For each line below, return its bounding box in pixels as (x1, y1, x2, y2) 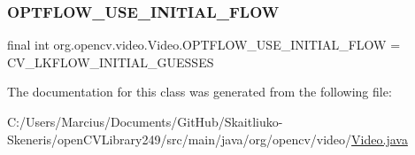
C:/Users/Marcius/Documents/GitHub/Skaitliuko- (7, 112, 283, 130)
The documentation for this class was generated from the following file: (7, 82, 392, 101)
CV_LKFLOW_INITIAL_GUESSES (7, 52, 214, 71)
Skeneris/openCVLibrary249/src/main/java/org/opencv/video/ (7, 129, 352, 148)
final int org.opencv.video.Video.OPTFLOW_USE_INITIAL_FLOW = (7, 35, 401, 54)
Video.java (351, 129, 408, 148)
